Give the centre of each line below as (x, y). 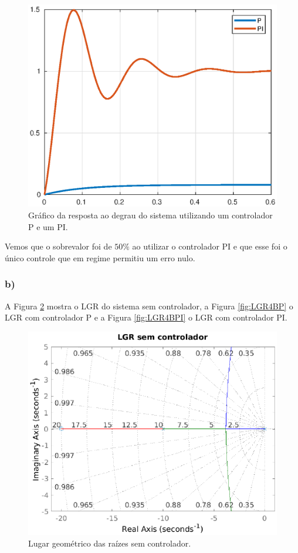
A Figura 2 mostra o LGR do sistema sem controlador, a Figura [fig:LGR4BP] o (149, 306)
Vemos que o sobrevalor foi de (58, 246)
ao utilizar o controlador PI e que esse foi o (210, 246)
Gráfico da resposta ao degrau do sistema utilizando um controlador (150, 215)
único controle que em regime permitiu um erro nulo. (100, 257)
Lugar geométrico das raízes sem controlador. (110, 543)
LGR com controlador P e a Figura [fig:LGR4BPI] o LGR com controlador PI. (146, 317)
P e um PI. (48, 226)
